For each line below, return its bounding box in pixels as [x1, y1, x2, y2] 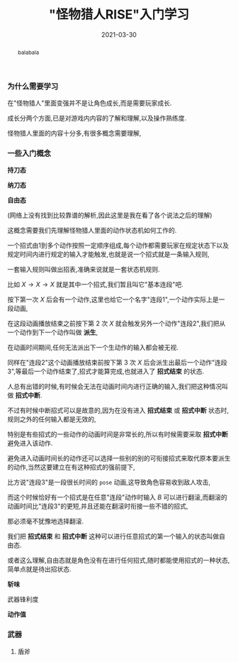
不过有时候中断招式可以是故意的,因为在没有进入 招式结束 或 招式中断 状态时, [7, 406, 229, 415]
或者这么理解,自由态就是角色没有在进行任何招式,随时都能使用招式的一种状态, [7, 556, 230, 565]
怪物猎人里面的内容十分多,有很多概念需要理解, [7, 129, 142, 138]
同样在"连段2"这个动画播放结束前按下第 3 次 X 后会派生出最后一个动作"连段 [7, 358, 228, 367]
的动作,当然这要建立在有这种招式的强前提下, [7, 463, 136, 472]
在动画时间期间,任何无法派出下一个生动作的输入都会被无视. [7, 343, 179, 352]
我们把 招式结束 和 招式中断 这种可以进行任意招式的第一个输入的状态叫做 [7, 532, 220, 541]
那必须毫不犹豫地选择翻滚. [7, 517, 84, 526]
